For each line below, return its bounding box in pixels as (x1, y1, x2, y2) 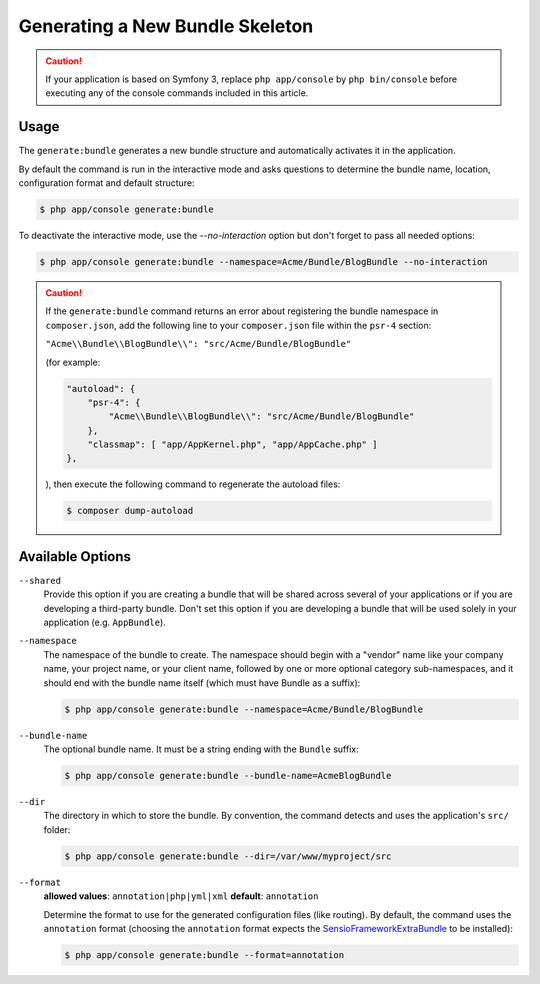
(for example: (45, 356, 101, 368)
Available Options (18, 548, 132, 565)
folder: (43, 823, 71, 835)
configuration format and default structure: (18, 177, 195, 189)
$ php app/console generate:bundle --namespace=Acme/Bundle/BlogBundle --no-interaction (39, 256, 489, 267)
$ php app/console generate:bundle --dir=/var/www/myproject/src (64, 850, 392, 862)
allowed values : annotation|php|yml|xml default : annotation (43, 890, 319, 902)
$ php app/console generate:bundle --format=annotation (64, 949, 345, 960)
